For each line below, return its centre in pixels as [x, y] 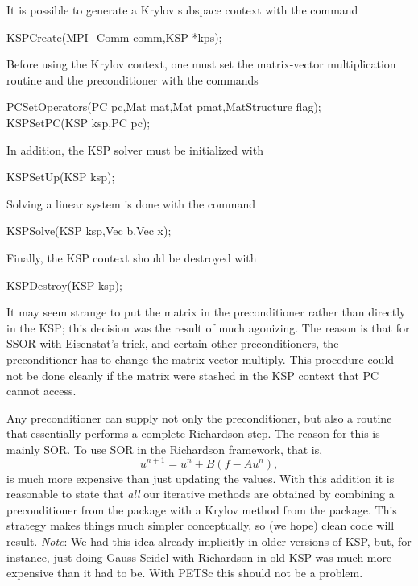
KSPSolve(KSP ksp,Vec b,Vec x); [89, 231]
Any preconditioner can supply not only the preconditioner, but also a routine [199, 417]
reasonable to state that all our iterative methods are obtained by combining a [201, 494]
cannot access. [41, 391]
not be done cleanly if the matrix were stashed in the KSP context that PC [193, 375]
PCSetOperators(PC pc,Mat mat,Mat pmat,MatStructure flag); [164, 107]
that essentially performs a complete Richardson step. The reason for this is [193, 433]
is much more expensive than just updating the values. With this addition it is [201, 478]
